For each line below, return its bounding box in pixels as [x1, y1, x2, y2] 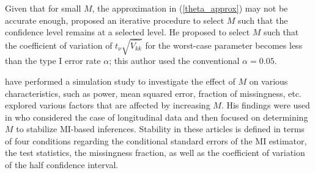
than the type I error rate [5, 54, 101, 67]
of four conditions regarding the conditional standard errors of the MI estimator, [5, 134, 307, 147]
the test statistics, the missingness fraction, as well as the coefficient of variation [5, 146, 305, 159]
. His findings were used [221, 99, 310, 111]
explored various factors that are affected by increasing [5, 99, 210, 111]
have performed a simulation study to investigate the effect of [5, 74, 235, 87]
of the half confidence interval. [5, 158, 119, 171]
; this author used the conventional [109, 54, 240, 67]
